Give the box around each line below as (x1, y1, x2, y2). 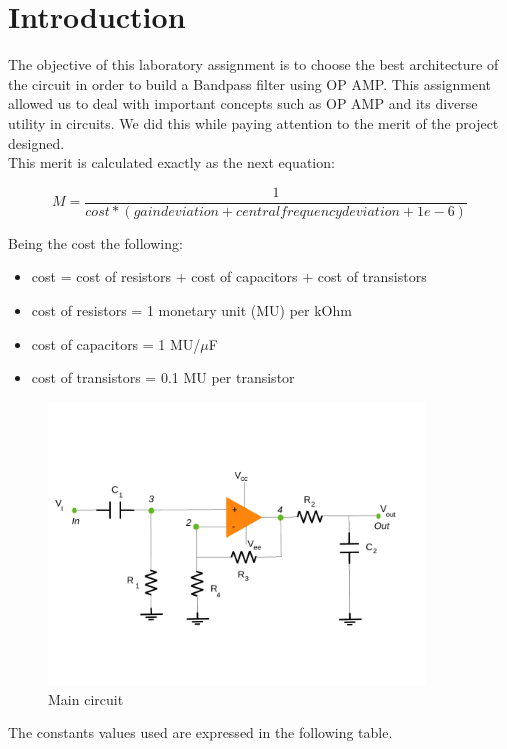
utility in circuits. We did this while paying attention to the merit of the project (8, 112, 499, 133)
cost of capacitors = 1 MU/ (31, 333, 201, 354)
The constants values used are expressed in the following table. (8, 722, 393, 743)
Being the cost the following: (8, 232, 183, 253)
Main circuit (48, 688, 124, 709)
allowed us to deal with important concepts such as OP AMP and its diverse (8, 93, 478, 114)
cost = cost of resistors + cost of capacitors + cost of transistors (31, 266, 427, 287)
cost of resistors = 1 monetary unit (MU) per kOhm (31, 299, 352, 320)
